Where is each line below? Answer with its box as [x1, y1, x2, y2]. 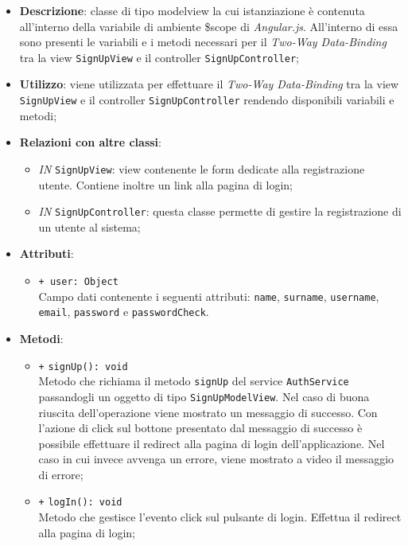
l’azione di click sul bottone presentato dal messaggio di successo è [38, 419, 363, 436]
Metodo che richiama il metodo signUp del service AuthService [38, 372, 349, 389]
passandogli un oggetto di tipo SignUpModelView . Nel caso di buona [38, 388, 370, 404]
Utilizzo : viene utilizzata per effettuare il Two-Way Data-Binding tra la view [19, 76, 399, 92]
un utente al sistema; [38, 218, 141, 235]
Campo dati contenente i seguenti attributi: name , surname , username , [38, 287, 379, 304]
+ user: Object [38, 275, 119, 287]
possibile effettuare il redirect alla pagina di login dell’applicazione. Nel [38, 435, 385, 451]
